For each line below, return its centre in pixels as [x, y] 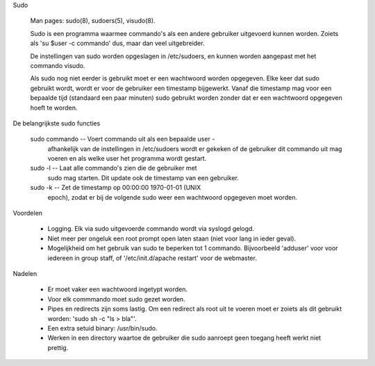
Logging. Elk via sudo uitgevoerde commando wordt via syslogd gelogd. [151, 229]
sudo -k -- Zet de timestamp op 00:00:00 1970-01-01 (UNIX [116, 188]
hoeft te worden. [54, 107]
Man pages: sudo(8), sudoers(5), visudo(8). [93, 21]
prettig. [58, 347]
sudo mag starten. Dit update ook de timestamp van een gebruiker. [143, 177]
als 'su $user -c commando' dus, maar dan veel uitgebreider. [117, 43]
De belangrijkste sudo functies [57, 123]
